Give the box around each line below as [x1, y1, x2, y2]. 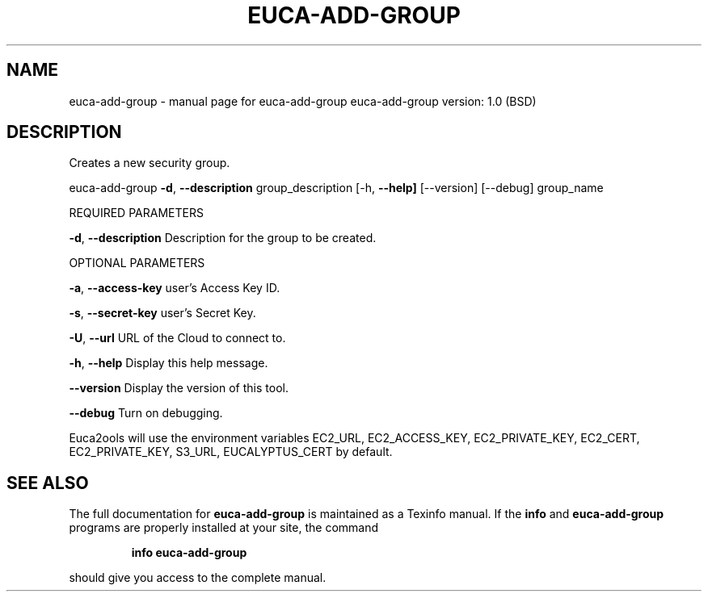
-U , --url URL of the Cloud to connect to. [69, 331, 286, 345]
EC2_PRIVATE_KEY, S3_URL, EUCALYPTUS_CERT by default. [69, 445, 393, 459]
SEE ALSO [6, 472, 89, 493]
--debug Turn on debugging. [69, 406, 223, 420]
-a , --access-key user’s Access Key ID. [69, 281, 280, 295]
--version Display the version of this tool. [69, 381, 289, 395]
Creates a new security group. [69, 156, 230, 170]
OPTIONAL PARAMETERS [69, 256, 205, 270]
